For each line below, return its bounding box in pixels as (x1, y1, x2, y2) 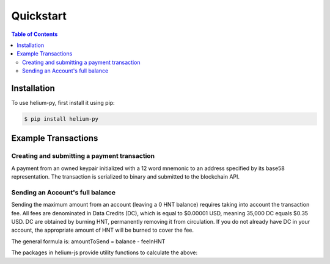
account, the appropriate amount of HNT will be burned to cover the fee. (11, 226, 194, 234)
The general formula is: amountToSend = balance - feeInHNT (11, 238, 166, 245)
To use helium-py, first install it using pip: (11, 99, 116, 107)
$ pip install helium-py (24, 116, 99, 122)
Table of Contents (11, 30, 58, 38)
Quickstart (11, 9, 67, 23)
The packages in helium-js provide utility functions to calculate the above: (11, 249, 198, 256)
